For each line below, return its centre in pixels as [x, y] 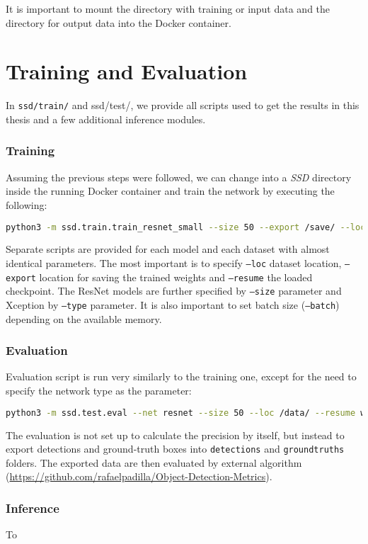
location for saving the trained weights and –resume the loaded [176, 277]
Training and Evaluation [127, 71]
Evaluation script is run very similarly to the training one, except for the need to [181, 376]
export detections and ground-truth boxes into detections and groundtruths [175, 449]
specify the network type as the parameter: [99, 391]
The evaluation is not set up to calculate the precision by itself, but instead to [175, 435]
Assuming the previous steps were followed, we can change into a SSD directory [179, 177]
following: [27, 204]
